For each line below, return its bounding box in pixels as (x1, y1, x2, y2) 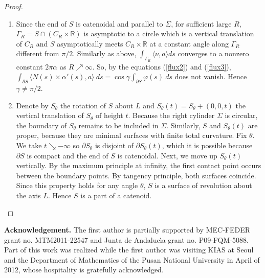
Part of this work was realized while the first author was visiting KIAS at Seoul (4, 244, 254, 255)
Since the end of (16, 18, 67, 29)
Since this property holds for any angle (16, 180, 138, 191)
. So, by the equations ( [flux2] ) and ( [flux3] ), (92, 61, 231, 72)
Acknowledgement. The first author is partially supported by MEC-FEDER (4, 224, 251, 235)
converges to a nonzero (178, 48, 249, 59)
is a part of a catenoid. (80, 190, 152, 200)
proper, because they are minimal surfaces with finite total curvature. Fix (16, 130, 247, 141)
